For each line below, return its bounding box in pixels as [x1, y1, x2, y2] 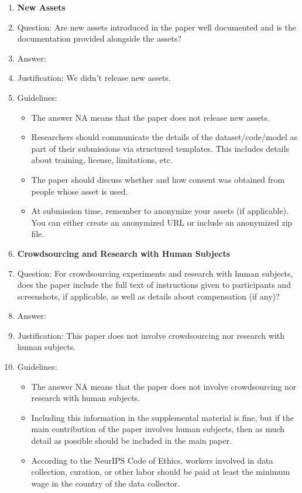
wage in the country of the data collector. [31, 477, 180, 489]
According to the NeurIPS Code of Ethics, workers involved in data [31, 454, 273, 466]
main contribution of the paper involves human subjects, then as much [31, 423, 285, 435]
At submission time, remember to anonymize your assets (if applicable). [31, 205, 289, 217]
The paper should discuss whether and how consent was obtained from [31, 173, 285, 185]
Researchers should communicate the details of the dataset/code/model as [31, 131, 298, 143]
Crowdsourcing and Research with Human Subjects [17, 247, 231, 259]
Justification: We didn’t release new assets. [17, 72, 171, 84]
